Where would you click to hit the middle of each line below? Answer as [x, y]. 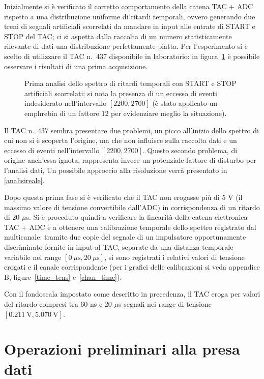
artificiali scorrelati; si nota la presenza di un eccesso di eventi [121, 93]
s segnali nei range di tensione [165, 304]
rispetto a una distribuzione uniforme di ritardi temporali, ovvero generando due [130, 16]
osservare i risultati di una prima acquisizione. [76, 66]
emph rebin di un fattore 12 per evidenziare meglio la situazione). [126, 113]
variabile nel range [33, 257]
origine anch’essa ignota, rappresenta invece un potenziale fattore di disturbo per [130, 160]
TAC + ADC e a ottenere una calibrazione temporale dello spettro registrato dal [130, 227]
